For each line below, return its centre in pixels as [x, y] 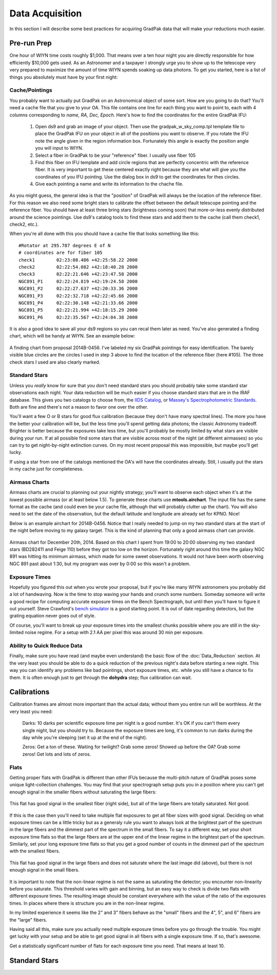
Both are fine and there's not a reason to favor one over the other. [79, 407]
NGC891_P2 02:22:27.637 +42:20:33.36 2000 [78, 289]
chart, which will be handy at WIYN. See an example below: [72, 336]
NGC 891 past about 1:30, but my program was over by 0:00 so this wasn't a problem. [100, 564]
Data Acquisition [46, 13]
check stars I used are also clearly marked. [55, 362]
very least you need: [31, 711]
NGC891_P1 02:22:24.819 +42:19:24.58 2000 [78, 281]
